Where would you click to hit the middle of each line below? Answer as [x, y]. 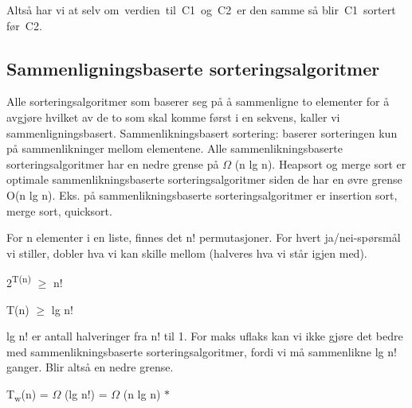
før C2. [24, 25]
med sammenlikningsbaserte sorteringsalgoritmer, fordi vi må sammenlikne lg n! [202, 351]
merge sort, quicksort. [59, 210]
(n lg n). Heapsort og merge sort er [320, 163]
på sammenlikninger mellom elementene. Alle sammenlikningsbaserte [175, 148]
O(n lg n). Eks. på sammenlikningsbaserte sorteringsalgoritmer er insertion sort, [202, 194]
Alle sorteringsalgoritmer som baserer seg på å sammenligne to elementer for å [198, 101]
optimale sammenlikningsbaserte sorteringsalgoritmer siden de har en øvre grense [204, 179]
